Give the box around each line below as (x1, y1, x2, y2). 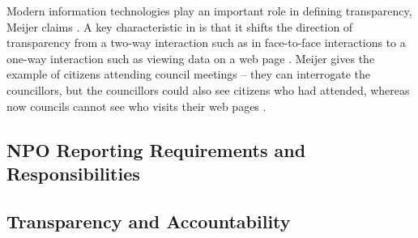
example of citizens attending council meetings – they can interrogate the (6, 66, 370, 83)
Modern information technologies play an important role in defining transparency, (6, 2, 412, 19)
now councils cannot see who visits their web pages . (6, 97, 267, 114)
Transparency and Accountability (6, 208, 291, 233)
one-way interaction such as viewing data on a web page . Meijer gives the (6, 49, 375, 66)
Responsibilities (6, 160, 140, 185)
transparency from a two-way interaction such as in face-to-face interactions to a (6, 34, 406, 51)
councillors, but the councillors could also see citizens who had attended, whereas (6, 81, 410, 98)
